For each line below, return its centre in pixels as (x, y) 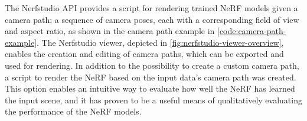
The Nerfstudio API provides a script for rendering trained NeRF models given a (151, 8)
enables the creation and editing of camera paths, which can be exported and (144, 54)
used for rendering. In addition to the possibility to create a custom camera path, (152, 65)
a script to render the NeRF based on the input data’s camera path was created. (151, 77)
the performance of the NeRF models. (73, 111)
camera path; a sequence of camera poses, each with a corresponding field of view (152, 19)
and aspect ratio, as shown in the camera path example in (110, 31)
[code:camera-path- (252, 31)
